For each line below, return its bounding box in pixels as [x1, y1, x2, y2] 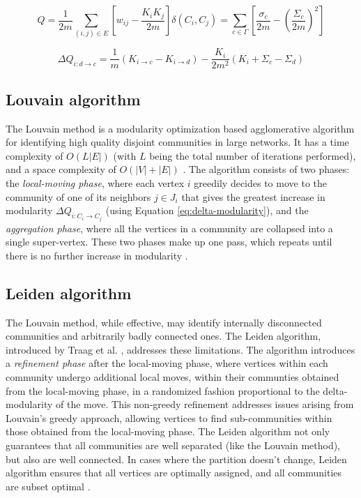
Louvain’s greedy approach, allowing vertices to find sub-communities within [6, 410, 332, 425]
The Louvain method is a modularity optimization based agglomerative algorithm [6, 121, 355, 135]
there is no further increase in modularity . [6, 248, 188, 262]
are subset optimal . [6, 478, 91, 493]
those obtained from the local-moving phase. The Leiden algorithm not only [6, 424, 330, 439]
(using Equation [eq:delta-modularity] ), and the [105, 203, 309, 218]
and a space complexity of [6, 162, 116, 176]
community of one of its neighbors [6, 189, 151, 204]
